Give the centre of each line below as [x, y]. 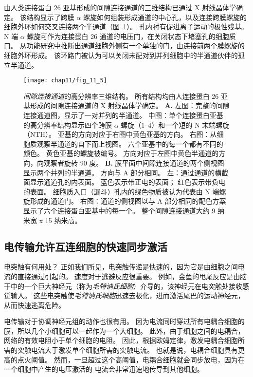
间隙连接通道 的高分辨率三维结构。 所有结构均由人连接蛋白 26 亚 [126, 96]
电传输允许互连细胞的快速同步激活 [86, 246]
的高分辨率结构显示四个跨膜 [68, 124]
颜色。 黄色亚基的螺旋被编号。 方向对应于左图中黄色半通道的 [121, 153]
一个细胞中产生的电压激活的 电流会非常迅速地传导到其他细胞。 [104, 369]
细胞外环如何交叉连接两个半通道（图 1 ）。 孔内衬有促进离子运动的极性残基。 [126, 27]
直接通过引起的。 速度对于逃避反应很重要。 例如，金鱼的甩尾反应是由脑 [132, 276]
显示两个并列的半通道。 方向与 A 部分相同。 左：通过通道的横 [123, 172]
